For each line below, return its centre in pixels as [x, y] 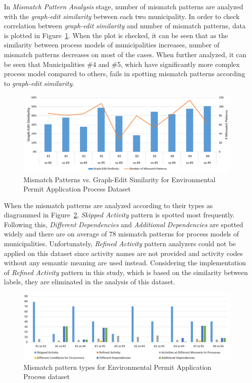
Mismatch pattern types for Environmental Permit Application [117, 367]
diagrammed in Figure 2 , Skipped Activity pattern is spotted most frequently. [119, 215]
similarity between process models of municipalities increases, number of [112, 45]
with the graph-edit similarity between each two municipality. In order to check [122, 16]
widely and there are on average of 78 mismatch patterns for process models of [122, 234]
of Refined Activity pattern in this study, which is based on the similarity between [126, 272]
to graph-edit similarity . [39, 83]
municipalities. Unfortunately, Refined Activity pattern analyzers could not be [120, 244]
